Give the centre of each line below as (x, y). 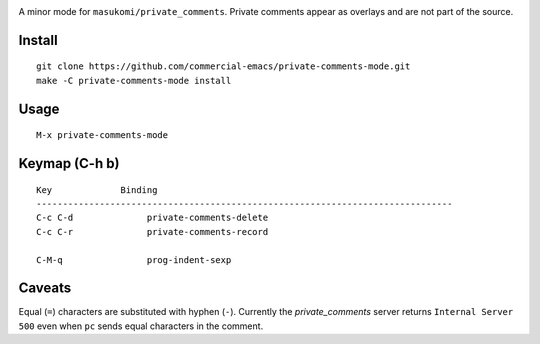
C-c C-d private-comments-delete (152, 218)
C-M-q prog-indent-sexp (134, 259)
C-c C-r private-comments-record (152, 231)
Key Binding (97, 189)
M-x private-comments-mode (102, 135)
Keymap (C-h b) (69, 163)
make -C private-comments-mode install (134, 80)
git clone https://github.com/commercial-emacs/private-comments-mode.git (223, 66)
